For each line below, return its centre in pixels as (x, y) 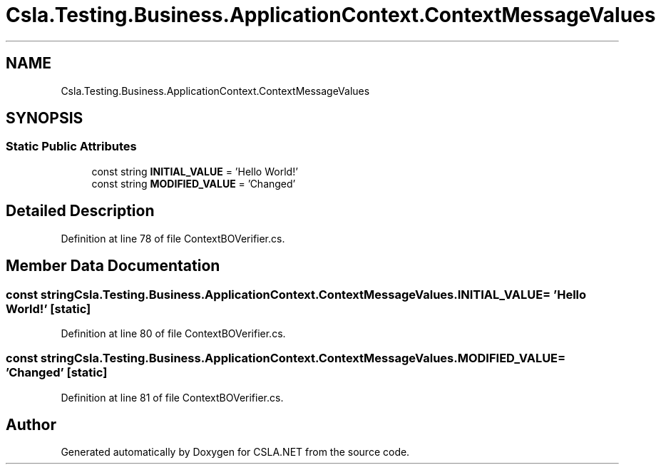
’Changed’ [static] (57, 373)
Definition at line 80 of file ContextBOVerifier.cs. (173, 333)
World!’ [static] (48, 308)
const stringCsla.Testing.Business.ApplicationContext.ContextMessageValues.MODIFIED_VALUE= (286, 358)
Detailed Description (80, 211)
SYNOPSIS (45, 118)
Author (31, 425)
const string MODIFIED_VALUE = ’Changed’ (194, 183)
